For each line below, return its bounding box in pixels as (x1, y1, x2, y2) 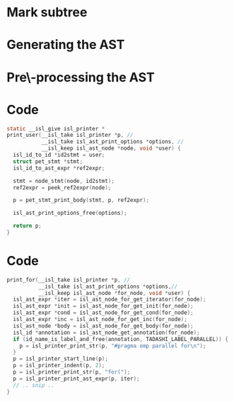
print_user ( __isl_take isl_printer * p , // (6, 132, 134, 139)
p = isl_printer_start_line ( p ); (13, 355, 109, 362)
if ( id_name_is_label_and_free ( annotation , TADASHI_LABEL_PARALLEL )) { (13, 335, 229, 342)
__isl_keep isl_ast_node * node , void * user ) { (41, 145, 181, 152)
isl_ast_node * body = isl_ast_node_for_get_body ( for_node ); (13, 322, 194, 330)
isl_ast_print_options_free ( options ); (13, 210, 128, 217)
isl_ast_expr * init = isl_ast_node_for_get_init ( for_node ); (13, 303, 194, 310)
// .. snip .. (13, 381, 54, 389)
